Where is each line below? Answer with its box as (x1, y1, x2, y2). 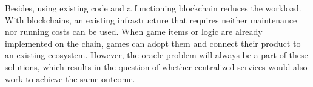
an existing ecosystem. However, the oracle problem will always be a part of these (5, 49, 308, 61)
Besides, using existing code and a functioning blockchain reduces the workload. (5, 2, 301, 14)
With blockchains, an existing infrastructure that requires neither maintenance (5, 13, 297, 26)
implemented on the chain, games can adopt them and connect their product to (5, 37, 301, 49)
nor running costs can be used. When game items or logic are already (5, 25, 263, 38)
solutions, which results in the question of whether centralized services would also (5, 60, 308, 73)
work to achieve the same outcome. (5, 72, 135, 85)
